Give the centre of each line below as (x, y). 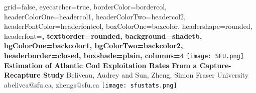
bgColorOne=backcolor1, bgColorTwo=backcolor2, (94, 46)
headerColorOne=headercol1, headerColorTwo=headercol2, (95, 16)
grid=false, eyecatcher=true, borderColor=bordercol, (85, 6)
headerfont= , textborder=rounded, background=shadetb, (103, 36)
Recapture (22, 75)
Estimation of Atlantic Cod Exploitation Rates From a (101, 65)
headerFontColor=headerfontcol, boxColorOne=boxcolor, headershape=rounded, (128, 26)
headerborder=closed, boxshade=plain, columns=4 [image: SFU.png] (124, 55)
